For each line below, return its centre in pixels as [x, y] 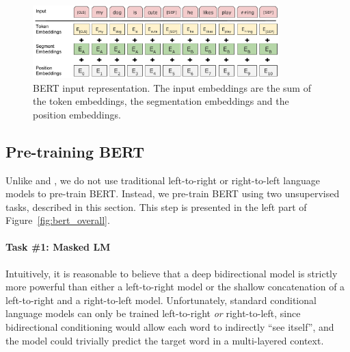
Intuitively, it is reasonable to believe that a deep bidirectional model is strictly [172, 273]
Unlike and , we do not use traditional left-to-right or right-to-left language [163, 180]
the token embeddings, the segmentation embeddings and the [161, 101]
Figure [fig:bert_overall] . [58, 220]
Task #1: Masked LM [58, 247]
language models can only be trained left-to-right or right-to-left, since [153, 313]
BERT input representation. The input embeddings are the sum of [172, 87]
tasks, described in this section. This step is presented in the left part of [156, 206]
